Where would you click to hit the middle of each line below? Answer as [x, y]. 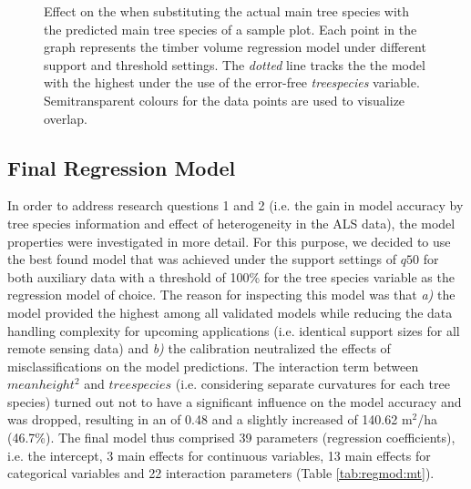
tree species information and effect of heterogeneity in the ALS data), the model [231, 223]
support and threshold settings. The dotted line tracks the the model [235, 64]
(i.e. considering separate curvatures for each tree [312, 384]
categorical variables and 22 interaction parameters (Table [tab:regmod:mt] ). [221, 473]
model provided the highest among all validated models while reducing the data [230, 312]
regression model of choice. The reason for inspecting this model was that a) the [231, 295]
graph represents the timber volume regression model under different [235, 47]
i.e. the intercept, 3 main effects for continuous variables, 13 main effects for [219, 455]
